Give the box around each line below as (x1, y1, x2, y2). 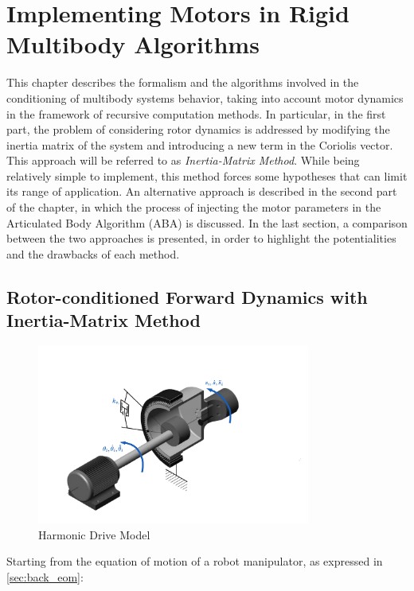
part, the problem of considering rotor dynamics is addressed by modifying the (6, 121, 390, 138)
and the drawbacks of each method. (6, 245, 180, 262)
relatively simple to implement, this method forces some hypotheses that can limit (6, 167, 408, 184)
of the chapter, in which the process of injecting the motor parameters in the (6, 199, 381, 216)
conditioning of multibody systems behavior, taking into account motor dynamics (6, 89, 404, 106)
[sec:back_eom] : (6, 568, 84, 585)
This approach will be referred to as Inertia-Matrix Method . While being (6, 152, 360, 169)
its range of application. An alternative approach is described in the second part (6, 183, 397, 200)
